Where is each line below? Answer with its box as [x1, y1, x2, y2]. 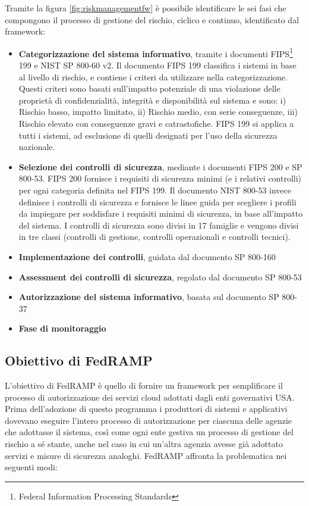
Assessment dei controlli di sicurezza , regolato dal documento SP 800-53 [18, 270, 302, 283]
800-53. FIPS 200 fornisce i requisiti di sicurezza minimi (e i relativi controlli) [18, 172, 302, 185]
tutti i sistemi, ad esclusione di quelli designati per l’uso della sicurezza [18, 129, 278, 141]
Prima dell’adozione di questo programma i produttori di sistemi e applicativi [5, 402, 288, 415]
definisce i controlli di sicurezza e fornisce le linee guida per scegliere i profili [18, 195, 297, 208]
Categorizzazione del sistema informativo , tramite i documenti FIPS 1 [18, 45, 293, 60]
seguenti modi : [5, 461, 58, 473]
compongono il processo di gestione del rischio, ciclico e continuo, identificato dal [5, 13, 299, 26]
